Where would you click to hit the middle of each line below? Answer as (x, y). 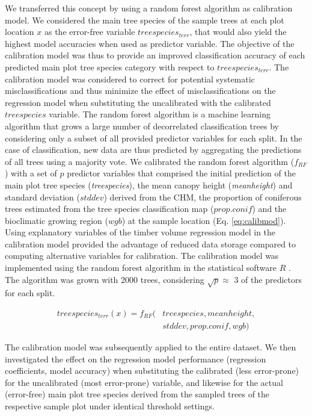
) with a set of (31, 173)
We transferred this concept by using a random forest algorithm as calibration (149, 8)
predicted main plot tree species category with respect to (110, 67)
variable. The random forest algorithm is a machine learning (160, 114)
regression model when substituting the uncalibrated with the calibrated (138, 102)
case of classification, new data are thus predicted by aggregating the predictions (153, 150)
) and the (269, 209)
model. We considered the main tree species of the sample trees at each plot (145, 20)
